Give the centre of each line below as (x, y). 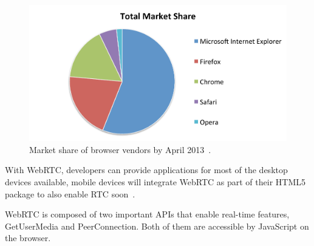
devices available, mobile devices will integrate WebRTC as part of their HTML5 (155, 182)
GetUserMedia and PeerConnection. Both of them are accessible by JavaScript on (157, 226)
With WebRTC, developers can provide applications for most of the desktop (146, 170)
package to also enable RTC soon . (70, 193)
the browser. (28, 238)
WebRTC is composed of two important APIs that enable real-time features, (147, 214)
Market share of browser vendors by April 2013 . (120, 149)
